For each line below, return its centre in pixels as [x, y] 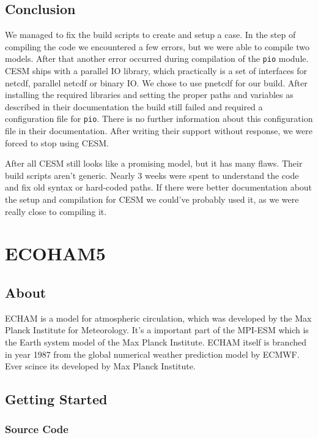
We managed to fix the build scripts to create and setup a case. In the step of [150, 35]
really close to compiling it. [56, 211]
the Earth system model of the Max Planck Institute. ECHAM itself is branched [156, 342]
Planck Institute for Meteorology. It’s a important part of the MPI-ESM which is [157, 330]
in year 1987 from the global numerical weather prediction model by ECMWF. [152, 354]
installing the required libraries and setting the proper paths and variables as [149, 95]
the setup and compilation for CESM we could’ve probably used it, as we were [152, 199]
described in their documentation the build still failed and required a [134, 106]
